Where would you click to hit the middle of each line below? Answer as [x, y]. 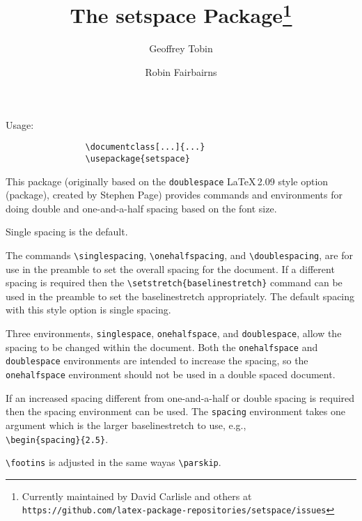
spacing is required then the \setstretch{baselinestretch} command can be [174, 282]
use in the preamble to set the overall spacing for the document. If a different [170, 269]
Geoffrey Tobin [181, 48]
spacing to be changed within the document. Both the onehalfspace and [162, 347]
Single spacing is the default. [67, 232]
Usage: [20, 124]
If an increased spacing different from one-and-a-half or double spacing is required [180, 397]
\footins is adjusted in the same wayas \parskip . [113, 462]
